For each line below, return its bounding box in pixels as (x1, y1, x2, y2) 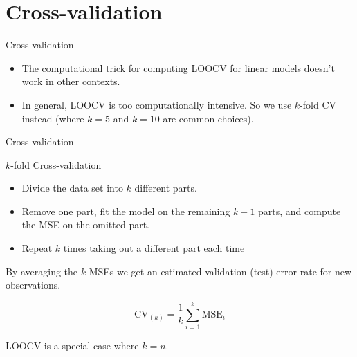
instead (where (21, 111, 84, 125)
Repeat (21, 241, 53, 255)
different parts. (134, 181, 197, 195)
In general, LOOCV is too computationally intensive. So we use (21, 97, 292, 111)
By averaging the (6, 264, 78, 278)
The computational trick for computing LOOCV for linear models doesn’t (21, 60, 335, 75)
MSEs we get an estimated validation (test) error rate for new (89, 264, 352, 278)
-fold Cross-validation (10, 157, 102, 172)
